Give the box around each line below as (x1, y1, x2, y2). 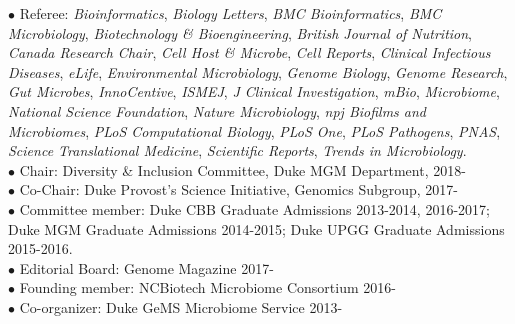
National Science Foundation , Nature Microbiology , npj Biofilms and (8, 100, 427, 121)
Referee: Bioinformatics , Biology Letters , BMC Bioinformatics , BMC (19, 3, 442, 23)
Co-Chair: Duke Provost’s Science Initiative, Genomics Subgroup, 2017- (19, 179, 459, 200)
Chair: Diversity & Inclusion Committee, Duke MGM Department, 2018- (19, 159, 466, 180)
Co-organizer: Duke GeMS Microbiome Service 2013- (19, 296, 343, 317)
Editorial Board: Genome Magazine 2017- (19, 257, 274, 278)
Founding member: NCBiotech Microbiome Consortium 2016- (19, 277, 396, 298)
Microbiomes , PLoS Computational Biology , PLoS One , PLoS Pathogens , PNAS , (8, 120, 501, 141)
